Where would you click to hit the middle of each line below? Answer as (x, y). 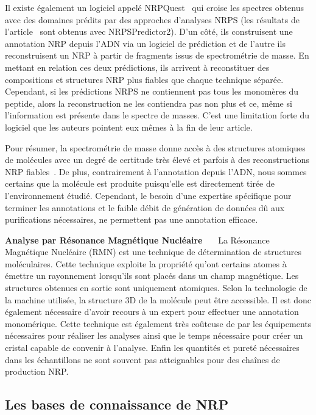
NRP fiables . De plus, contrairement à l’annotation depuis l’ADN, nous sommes (156, 171)
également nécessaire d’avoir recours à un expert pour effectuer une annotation (152, 312)
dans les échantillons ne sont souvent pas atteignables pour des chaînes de (142, 359)
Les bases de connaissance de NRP (117, 404)
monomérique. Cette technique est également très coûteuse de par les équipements (158, 323)
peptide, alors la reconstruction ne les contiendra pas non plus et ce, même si (149, 103)
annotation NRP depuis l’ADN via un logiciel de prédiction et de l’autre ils (145, 43)
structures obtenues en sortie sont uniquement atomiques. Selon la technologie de (156, 288)
